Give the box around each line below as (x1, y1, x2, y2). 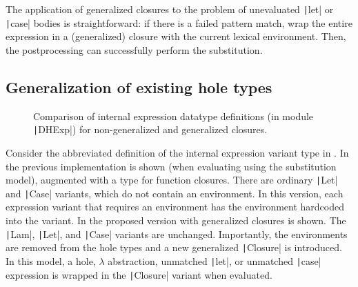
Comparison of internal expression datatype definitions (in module (33, 108, 314, 123)
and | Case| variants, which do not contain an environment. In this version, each (6, 186, 344, 200)
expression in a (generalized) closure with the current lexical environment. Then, (6, 29, 346, 43)
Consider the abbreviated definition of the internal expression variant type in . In (6, 145, 349, 159)
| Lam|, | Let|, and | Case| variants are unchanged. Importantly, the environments (6, 226, 348, 241)
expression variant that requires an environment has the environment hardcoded (6, 199, 344, 214)
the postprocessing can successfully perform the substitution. (6, 42, 263, 57)
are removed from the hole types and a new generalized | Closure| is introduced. (6, 240, 342, 255)
